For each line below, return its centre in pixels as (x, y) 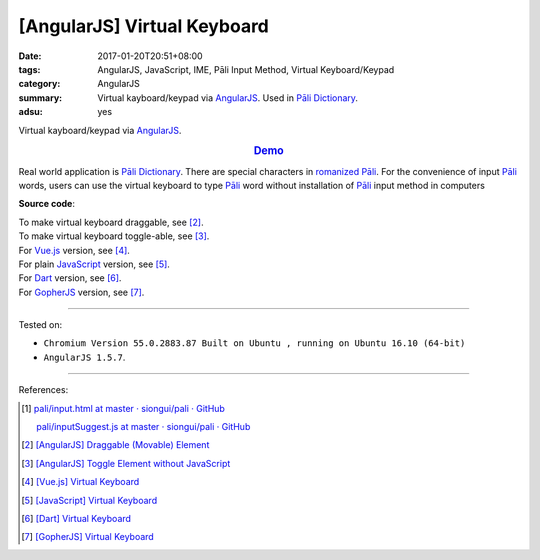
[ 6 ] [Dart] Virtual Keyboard (76, 518)
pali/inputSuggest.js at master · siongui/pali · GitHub (143, 427)
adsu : (31, 112)
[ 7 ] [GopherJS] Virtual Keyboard (87, 537)
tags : (29, 69)
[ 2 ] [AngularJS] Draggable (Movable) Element (115, 445)
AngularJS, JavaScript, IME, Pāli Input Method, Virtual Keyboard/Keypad (246, 69)
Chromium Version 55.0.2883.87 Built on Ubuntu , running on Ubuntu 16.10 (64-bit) (254, 343)
